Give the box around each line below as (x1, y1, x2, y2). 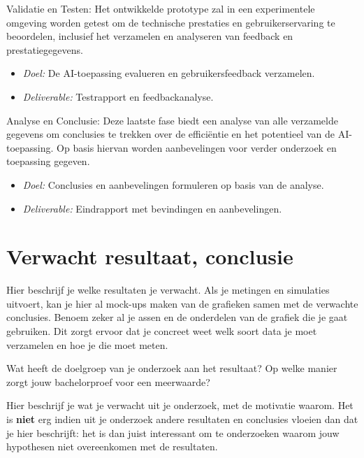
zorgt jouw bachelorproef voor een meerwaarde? (6, 374, 210, 389)
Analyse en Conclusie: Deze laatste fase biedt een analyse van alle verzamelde (6, 113, 338, 127)
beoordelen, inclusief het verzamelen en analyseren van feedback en (6, 29, 293, 43)
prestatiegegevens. (6, 42, 83, 57)
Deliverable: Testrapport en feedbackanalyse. (22, 89, 214, 103)
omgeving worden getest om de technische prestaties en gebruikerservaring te (6, 15, 335, 29)
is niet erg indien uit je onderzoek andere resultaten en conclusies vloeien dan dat (6, 412, 358, 426)
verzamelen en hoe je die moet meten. (6, 337, 168, 352)
